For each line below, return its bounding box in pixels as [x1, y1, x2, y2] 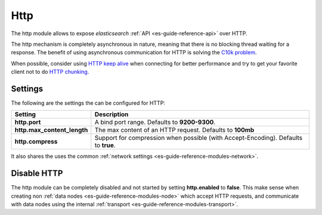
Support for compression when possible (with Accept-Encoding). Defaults [94, 134, 303, 142]
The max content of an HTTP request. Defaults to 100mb [94, 126, 255, 134]
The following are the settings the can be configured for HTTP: [11, 99, 165, 107]
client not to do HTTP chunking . [11, 68, 89, 76]
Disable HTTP [11, 169, 63, 179]
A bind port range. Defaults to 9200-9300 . [94, 118, 216, 126]
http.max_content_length [14, 126, 88, 134]
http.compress [14, 138, 58, 146]
